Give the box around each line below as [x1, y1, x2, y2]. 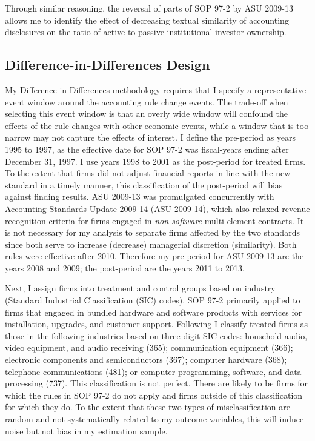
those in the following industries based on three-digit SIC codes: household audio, [5, 329, 308, 342]
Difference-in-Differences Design [5, 55, 210, 74]
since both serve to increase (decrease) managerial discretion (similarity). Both [5, 237, 297, 250]
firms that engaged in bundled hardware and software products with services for [5, 305, 302, 318]
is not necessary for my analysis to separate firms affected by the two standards [5, 226, 300, 239]
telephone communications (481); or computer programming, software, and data [5, 365, 302, 377]
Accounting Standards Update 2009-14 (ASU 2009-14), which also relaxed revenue [5, 202, 310, 214]
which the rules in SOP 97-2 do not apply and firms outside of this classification [5, 388, 303, 401]
